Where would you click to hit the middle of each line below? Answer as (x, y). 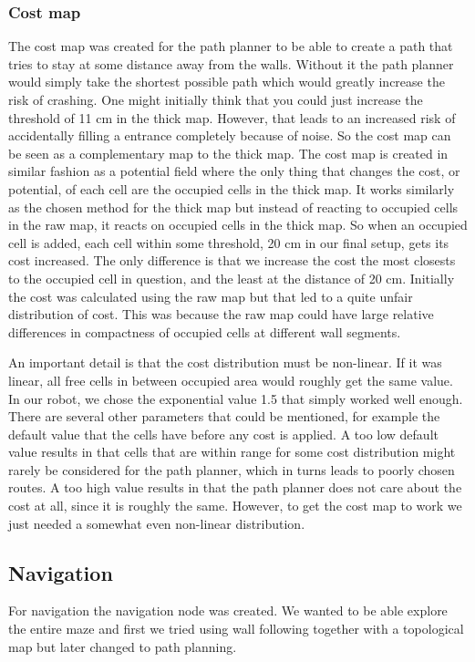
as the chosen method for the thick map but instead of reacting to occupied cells (233, 207)
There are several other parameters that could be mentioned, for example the (224, 416)
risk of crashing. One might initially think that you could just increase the (216, 99)
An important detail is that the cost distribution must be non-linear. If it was (225, 362)
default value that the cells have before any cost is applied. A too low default (223, 434)
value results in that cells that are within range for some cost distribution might (232, 452)
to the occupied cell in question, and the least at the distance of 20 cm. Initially (232, 278)
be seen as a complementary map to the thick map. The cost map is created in (228, 153)
